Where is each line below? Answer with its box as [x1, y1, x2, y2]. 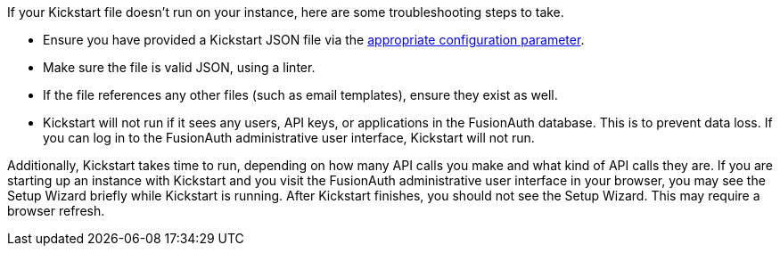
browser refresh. [7, 203, 105, 218]
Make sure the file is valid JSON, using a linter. [43, 60, 316, 75]
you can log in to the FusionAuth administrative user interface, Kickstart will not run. [43, 130, 535, 145]
